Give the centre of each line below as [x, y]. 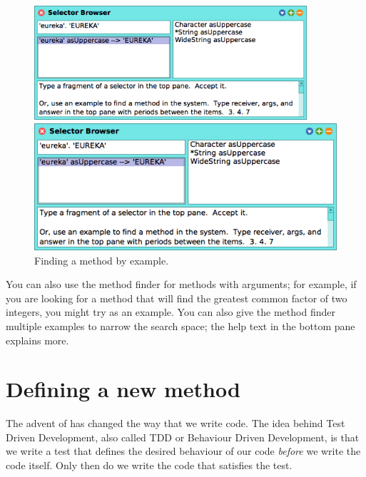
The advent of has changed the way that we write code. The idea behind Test [176, 423]
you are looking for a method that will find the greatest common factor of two [177, 298]
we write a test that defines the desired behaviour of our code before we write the [183, 451]
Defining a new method [123, 389]
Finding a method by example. [102, 260]
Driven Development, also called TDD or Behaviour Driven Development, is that [183, 437]
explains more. [37, 340]
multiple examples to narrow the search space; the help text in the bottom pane [181, 325]
